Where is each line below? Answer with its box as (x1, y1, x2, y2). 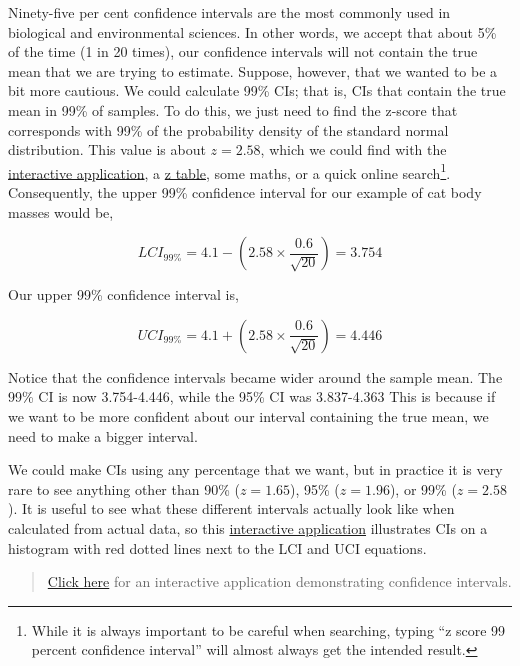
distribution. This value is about (8, 139, 206, 160)
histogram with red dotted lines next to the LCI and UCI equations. (8, 537, 427, 558)
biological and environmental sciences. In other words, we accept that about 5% (8, 21, 497, 42)
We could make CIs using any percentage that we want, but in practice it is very (8, 459, 503, 480)
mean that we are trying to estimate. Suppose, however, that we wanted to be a (8, 60, 498, 81)
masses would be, (8, 201, 114, 222)
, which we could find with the (260, 139, 447, 160)
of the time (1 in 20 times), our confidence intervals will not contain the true (8, 41, 478, 62)
